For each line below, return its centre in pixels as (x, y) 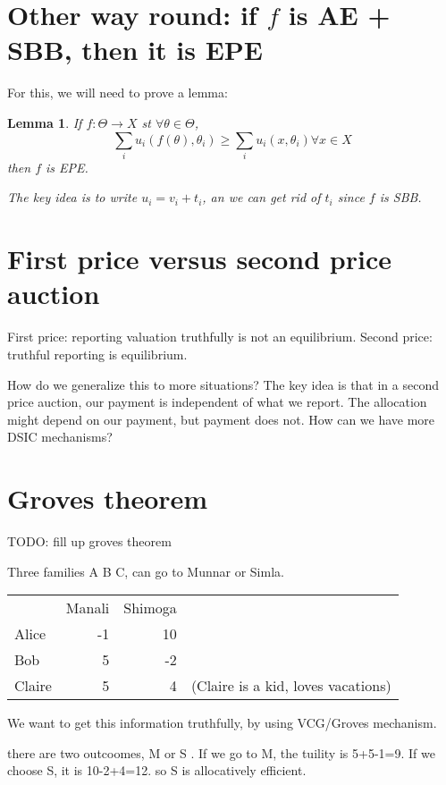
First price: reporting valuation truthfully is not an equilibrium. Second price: (220, 337)
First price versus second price (200, 259)
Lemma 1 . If (45, 122)
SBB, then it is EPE (135, 50)
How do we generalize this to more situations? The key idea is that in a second (223, 384)
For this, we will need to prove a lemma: (118, 93)
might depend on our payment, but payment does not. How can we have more (221, 419)
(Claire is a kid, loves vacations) (291, 686)
